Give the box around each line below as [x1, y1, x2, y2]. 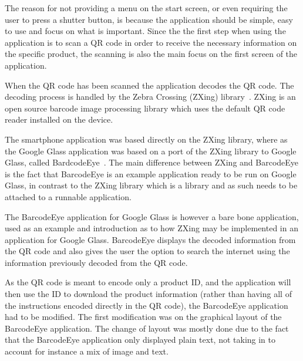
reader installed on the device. [5, 113, 113, 126]
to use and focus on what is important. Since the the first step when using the [5, 25, 286, 37]
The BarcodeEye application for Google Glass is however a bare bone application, [5, 210, 299, 222]
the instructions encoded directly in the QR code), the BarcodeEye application [5, 299, 288, 311]
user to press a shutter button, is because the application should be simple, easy [5, 13, 293, 25]
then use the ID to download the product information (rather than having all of [5, 288, 292, 300]
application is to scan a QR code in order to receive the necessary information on [5, 36, 297, 48]
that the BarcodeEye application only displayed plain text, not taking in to [5, 333, 276, 346]
